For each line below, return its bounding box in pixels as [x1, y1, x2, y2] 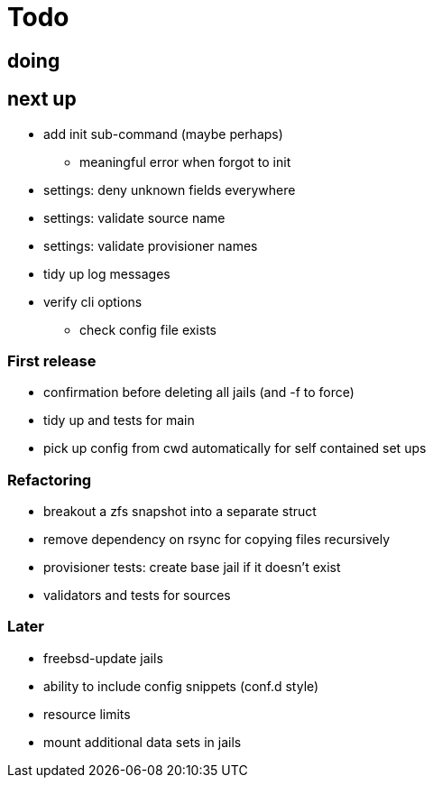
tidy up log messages [43, 265, 170, 282]
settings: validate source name [43, 209, 226, 226]
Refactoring [7, 470, 92, 489]
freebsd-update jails [43, 650, 163, 666]
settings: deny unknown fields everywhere [43, 181, 296, 198]
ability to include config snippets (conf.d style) [43, 678, 319, 694]
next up [7, 88, 77, 111]
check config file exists [79, 321, 216, 337]
